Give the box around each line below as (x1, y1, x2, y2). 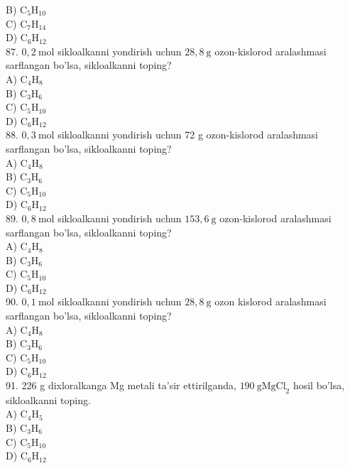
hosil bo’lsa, (292, 378, 345, 393)
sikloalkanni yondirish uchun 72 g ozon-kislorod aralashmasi (58, 127, 319, 142)
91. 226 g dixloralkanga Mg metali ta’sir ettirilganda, (6, 378, 236, 393)
